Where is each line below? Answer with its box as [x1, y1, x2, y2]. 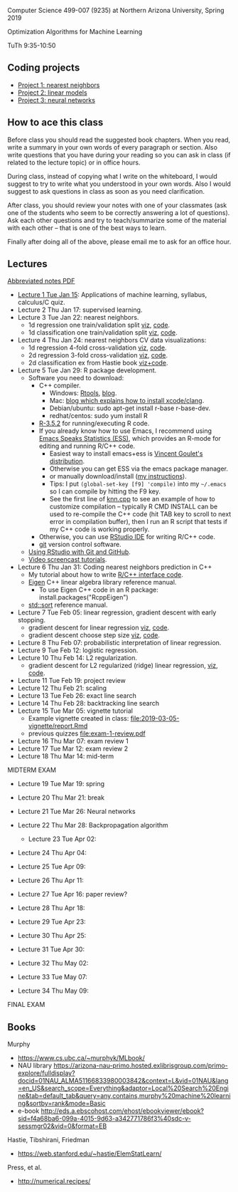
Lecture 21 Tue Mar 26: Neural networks [17, 807, 136, 816]
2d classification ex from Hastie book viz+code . [28, 359, 168, 367]
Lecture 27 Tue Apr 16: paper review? [17, 890, 128, 899]
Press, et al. [7, 1164, 42, 1172]
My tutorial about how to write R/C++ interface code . [28, 570, 183, 579]
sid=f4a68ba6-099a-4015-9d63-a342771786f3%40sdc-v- [17, 1114, 192, 1123]
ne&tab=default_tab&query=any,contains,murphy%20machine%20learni [17, 1092, 231, 1100]
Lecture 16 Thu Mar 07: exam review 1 [17, 737, 129, 746]
